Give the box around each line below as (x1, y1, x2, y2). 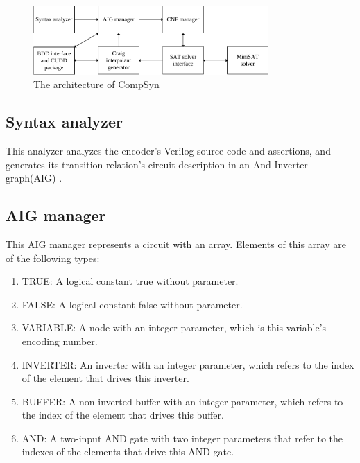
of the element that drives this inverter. (22, 371, 189, 385)
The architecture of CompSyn (33, 77, 160, 91)
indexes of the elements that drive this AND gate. (22, 444, 234, 459)
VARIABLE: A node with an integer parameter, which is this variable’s (22, 320, 327, 335)
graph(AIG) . (6, 171, 62, 185)
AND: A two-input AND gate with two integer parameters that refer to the (22, 430, 343, 445)
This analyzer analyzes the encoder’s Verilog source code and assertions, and (6, 143, 331, 157)
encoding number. (22, 333, 98, 348)
